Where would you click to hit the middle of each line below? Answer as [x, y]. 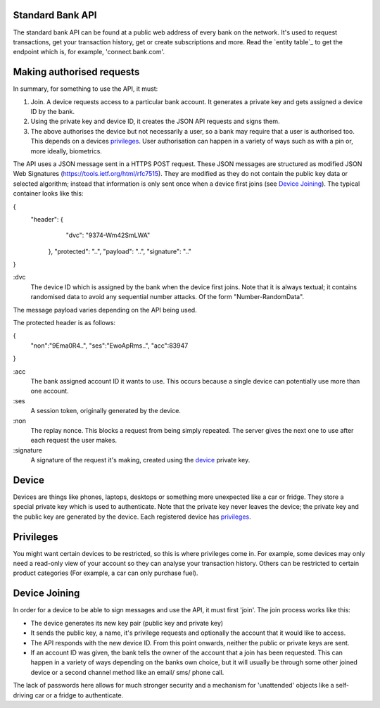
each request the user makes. [74, 441]
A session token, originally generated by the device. [106, 411]
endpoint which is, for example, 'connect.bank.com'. [89, 52]
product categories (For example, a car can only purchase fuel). [106, 573]
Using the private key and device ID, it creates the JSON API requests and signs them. [156, 121]
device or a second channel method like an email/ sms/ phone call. [127, 672]
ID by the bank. [53, 111]
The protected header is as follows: [64, 323]
